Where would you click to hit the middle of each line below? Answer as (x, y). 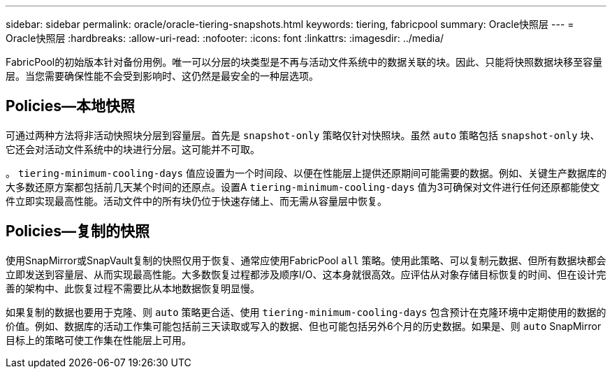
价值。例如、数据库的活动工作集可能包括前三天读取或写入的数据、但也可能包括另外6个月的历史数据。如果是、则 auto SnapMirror (304, 326)
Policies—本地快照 (71, 106)
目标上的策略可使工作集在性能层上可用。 (99, 340)
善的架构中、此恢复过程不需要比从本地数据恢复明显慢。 (133, 288)
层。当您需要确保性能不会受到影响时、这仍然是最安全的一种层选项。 (162, 76)
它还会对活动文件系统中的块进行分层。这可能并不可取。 (133, 149)
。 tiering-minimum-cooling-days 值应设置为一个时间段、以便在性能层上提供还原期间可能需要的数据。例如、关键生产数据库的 (306, 173)
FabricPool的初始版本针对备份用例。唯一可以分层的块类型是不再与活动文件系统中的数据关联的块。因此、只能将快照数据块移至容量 (304, 62)
